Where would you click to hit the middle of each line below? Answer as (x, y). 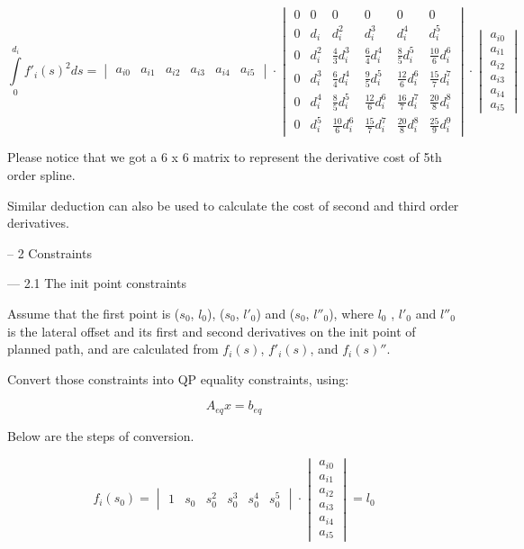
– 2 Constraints (50, 252)
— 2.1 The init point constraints (97, 283)
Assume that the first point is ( (94, 313)
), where (351, 313)
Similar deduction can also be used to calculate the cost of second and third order (233, 205)
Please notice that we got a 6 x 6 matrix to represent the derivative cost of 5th (225, 157)
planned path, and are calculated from (113, 349)
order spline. (41, 174)
